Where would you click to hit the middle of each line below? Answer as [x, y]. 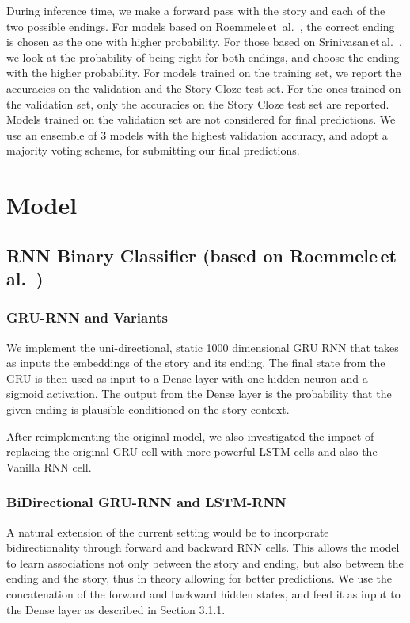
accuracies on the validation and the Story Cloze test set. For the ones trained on [204, 88]
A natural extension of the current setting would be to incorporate [168, 531]
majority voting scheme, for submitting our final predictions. [153, 150]
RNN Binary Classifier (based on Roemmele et [201, 255]
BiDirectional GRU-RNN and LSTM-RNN [146, 502]
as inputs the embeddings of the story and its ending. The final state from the [196, 363]
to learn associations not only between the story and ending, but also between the [205, 562]
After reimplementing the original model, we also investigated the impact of [190, 436]
